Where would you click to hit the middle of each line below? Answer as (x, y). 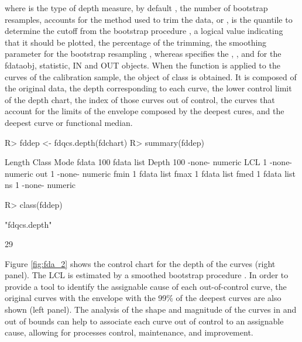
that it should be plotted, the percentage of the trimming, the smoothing (136, 42)
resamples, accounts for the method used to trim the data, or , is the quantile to (149, 19)
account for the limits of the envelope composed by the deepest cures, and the (145, 111)
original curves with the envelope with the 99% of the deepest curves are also (143, 298)
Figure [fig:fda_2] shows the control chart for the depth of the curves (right (140, 263)
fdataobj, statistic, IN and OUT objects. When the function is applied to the (143, 65)
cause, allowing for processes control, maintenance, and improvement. (129, 332)
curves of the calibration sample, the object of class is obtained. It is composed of (151, 76)
